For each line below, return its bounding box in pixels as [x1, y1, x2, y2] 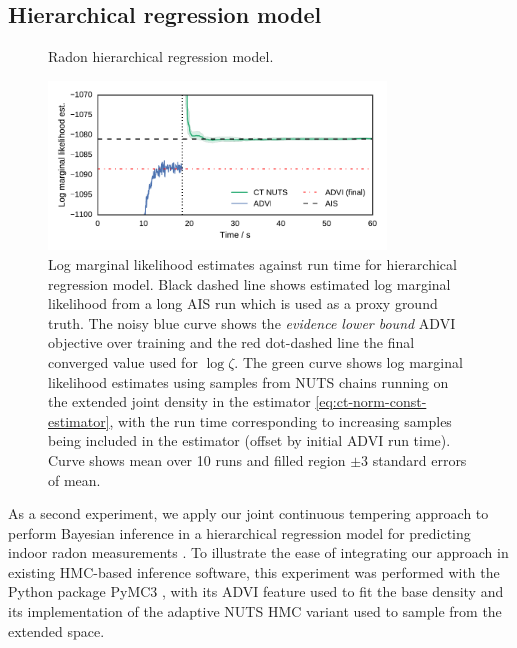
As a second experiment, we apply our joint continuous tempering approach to [8, 503, 489, 524]
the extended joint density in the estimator [48, 391, 311, 412]
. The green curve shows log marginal [234, 351, 463, 372]
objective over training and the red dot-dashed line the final [48, 332, 415, 353]
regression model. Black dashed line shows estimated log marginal [48, 273, 451, 294]
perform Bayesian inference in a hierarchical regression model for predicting [8, 522, 471, 543]
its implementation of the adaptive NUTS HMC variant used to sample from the [8, 601, 502, 622]
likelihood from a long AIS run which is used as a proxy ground [48, 293, 438, 314]
